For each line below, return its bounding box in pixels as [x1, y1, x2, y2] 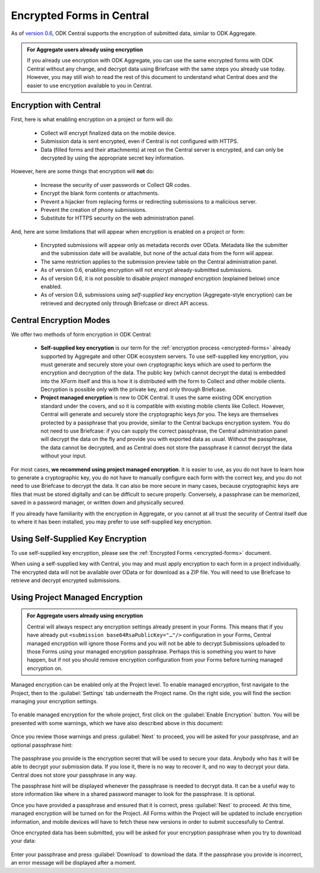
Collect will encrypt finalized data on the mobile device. [40, 129, 176, 136]
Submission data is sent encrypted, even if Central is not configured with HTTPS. [40, 138, 239, 145]
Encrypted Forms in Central [11, 9, 149, 22]
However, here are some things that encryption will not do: [11, 168, 155, 175]
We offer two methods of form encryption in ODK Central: [11, 331, 152, 338]
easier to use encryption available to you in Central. [27, 82, 153, 89]
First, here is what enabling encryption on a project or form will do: [11, 116, 174, 123]
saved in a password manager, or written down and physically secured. [11, 499, 185, 506]
